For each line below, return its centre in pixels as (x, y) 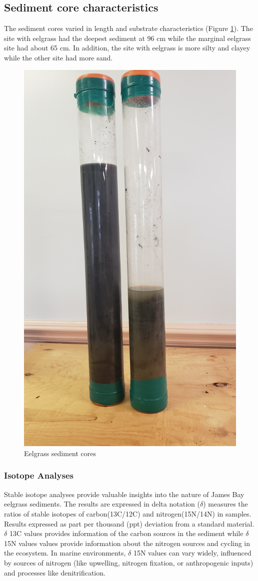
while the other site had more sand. (58, 57)
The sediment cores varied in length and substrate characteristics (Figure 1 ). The (128, 28)
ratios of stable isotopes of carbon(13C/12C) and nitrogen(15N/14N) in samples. (128, 513)
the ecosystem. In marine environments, (65, 553)
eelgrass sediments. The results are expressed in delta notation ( (102, 504)
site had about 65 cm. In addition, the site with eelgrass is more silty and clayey (127, 48)
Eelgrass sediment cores (60, 453)
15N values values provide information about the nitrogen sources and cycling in (127, 543)
